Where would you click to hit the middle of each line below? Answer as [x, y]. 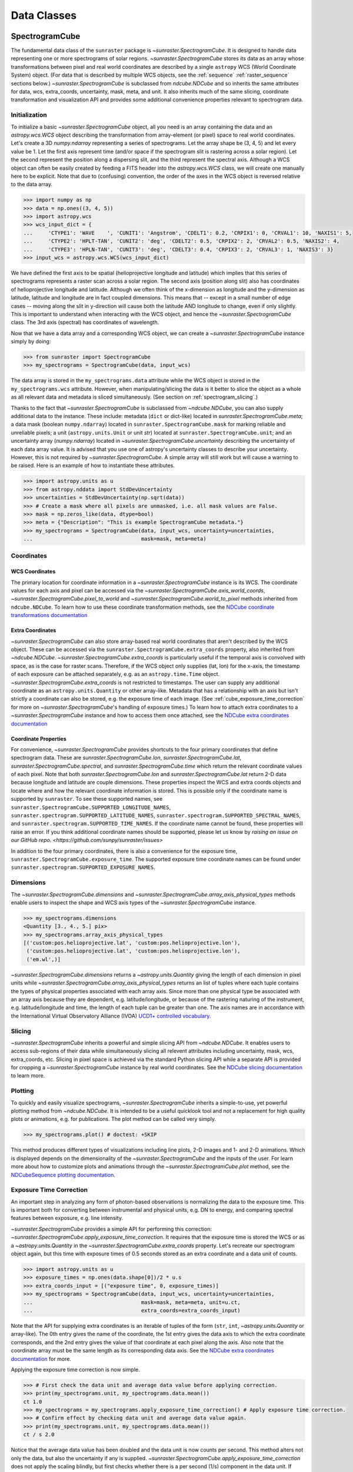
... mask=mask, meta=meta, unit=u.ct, [132, 1302]
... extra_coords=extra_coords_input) [132, 1310]
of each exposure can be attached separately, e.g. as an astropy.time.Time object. [115, 674]
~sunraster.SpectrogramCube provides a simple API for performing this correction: [111, 1229]
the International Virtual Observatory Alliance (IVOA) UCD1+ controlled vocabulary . [111, 1016]
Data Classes [44, 15]
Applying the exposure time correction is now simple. [76, 1370]
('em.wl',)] [44, 959]
